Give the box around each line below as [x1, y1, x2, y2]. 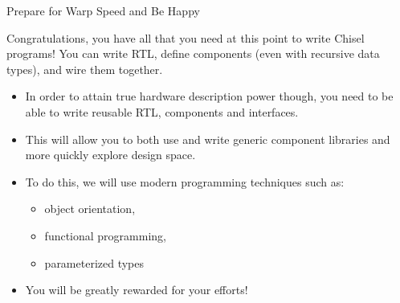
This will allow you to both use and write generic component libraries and [25, 130, 390, 147]
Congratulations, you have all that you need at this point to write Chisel [6, 29, 365, 46]
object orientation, [44, 200, 136, 217]
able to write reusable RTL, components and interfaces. [25, 103, 299, 120]
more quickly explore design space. [25, 146, 196, 163]
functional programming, [44, 227, 166, 244]
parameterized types [44, 254, 145, 271]
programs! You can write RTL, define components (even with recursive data [6, 45, 380, 62]
